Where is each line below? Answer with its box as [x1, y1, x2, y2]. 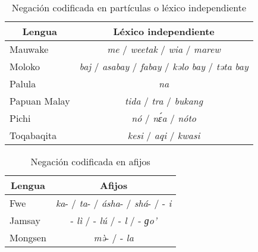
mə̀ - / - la [93, 231, 134, 244]
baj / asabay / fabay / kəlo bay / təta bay [79, 59, 248, 73]
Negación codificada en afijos [30, 155, 150, 168]
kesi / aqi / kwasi [127, 128, 200, 142]
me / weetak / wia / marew [107, 42, 221, 56]
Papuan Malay [10, 94, 70, 108]
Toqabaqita [10, 128, 57, 142]
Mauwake [10, 42, 49, 56]
